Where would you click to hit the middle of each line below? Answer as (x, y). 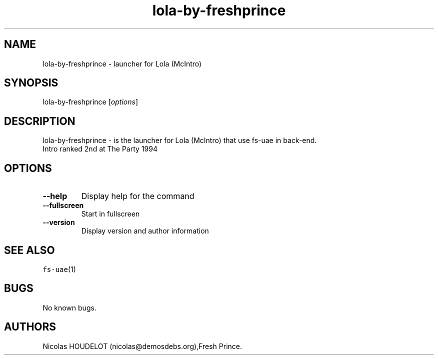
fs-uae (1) (59, 269)
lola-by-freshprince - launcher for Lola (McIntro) (122, 63)
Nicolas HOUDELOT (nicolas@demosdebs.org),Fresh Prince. (142, 346)
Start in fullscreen (110, 214)
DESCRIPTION (40, 121)
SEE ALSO (29, 250)
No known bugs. (69, 307)
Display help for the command (138, 196)
